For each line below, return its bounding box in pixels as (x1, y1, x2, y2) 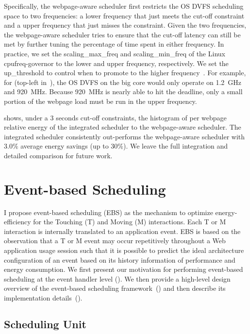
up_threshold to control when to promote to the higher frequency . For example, (4, 67, 246, 78)
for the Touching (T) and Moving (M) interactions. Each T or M (33, 217, 226, 227)
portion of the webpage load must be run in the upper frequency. (4, 96, 197, 106)
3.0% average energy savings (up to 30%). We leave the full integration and (4, 141, 228, 151)
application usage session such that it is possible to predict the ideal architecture (4, 245, 244, 255)
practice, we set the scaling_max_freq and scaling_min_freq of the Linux (4, 48, 225, 58)
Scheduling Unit (4, 316, 86, 331)
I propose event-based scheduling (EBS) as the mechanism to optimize (4, 207, 213, 217)
